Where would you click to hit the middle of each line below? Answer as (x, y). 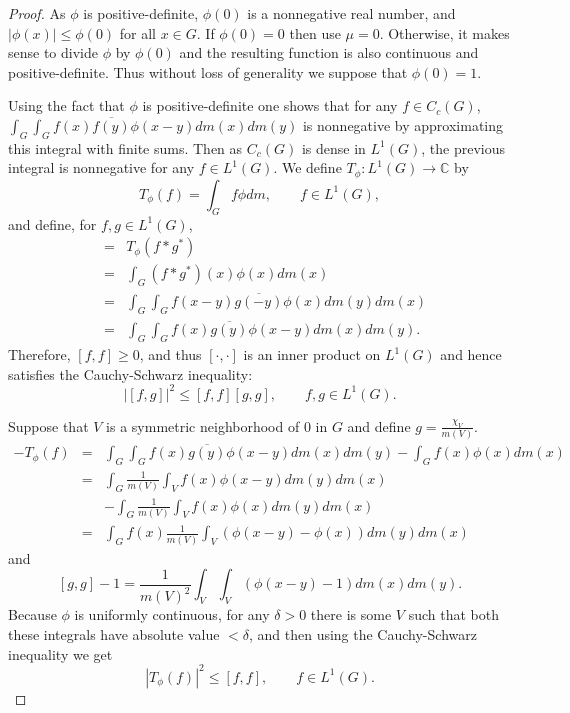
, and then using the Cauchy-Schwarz (362, 633)
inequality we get (60, 653)
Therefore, (39, 354)
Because (32, 614)
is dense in (333, 147)
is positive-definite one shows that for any (270, 105)
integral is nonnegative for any (101, 167)
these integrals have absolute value (114, 633)
